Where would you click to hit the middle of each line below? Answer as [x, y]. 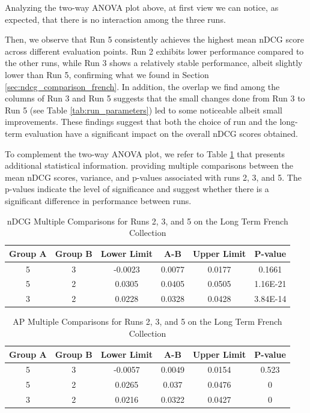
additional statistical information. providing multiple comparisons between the [149, 165]
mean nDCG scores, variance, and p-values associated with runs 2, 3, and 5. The [153, 177]
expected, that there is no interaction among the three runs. [115, 19]
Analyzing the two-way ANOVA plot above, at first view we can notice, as [142, 7]
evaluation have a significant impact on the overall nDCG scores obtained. [161, 133]
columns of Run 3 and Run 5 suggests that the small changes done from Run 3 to [155, 98]
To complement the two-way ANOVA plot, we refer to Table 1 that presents [145, 153]
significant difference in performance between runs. [98, 200]
